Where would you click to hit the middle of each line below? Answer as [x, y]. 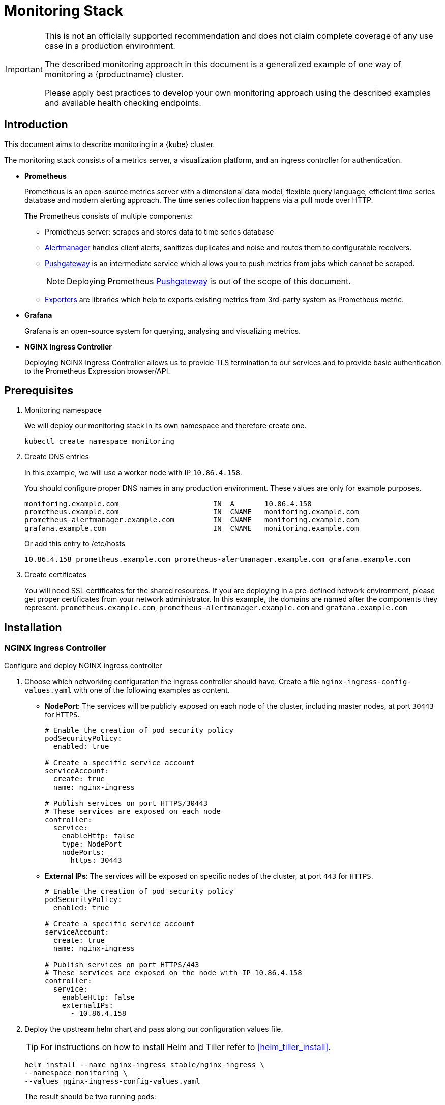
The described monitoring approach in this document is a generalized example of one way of [223, 64]
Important [24, 69]
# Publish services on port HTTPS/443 [122, 964]
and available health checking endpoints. [123, 103]
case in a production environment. [110, 46]
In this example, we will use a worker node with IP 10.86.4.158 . [133, 473]
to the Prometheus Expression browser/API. [97, 371]
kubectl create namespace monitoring [100, 441]
